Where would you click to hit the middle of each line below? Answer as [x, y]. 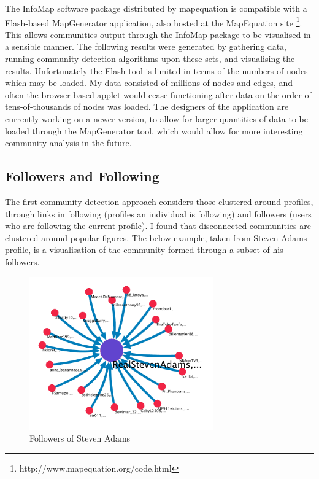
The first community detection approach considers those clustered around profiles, [159, 201]
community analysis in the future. [68, 143]
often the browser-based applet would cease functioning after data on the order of [158, 94]
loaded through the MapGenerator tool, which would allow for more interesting [154, 130]
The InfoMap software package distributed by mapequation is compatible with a [156, 8]
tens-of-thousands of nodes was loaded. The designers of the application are [147, 107]
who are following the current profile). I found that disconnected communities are [158, 226]
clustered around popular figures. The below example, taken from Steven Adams [156, 237]
